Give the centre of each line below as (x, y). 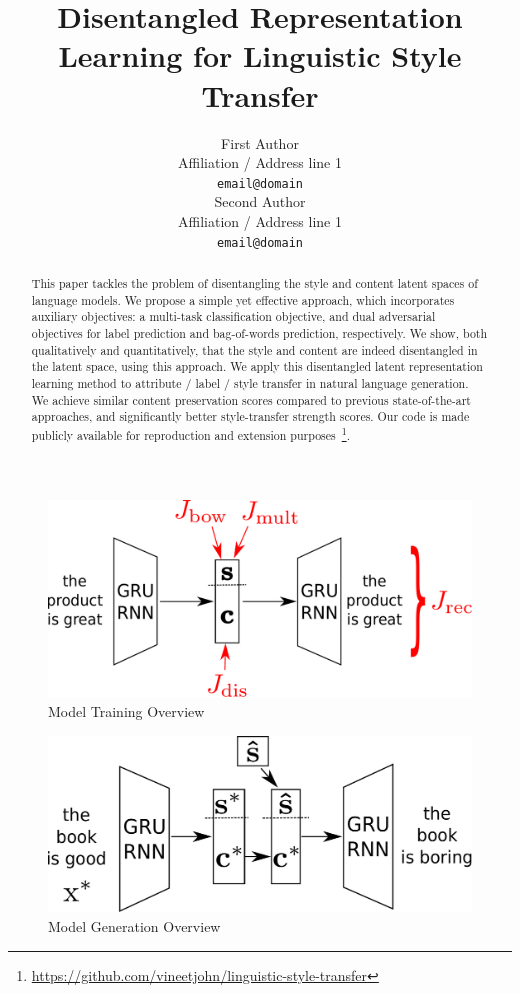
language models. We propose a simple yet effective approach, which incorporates (243, 299)
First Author (260, 142)
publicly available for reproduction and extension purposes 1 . (190, 433)
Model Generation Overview (134, 926)
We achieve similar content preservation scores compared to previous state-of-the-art (251, 399)
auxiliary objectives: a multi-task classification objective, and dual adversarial (233, 316)
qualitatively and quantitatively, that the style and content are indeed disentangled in (254, 349)
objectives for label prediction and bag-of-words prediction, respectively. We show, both (259, 332)
